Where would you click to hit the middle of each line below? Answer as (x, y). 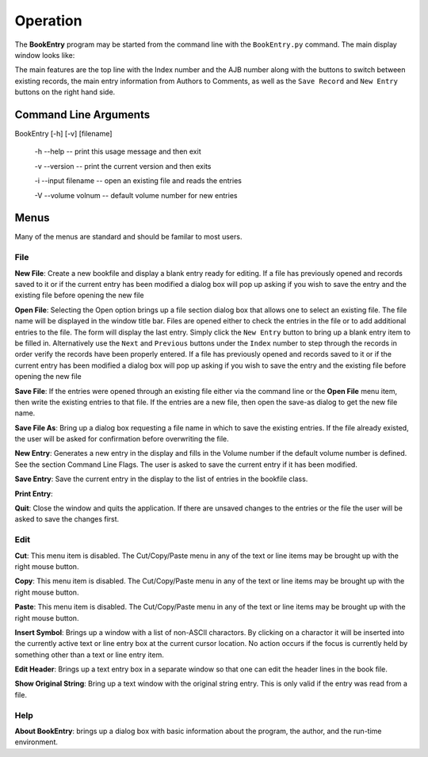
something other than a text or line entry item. (89, 655)
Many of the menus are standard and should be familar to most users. (128, 237)
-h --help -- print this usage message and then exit (118, 151)
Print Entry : (34, 493)
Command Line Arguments (82, 115)
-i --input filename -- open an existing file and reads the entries (138, 181)
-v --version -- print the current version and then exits (123, 166)
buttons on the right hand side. (65, 92)
